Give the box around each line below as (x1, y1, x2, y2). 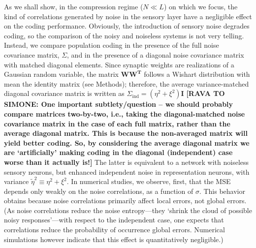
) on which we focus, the (163, 1, 238, 11)
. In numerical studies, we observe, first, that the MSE (66, 176, 231, 186)
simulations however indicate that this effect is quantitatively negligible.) (4, 234, 224, 244)
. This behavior (199, 186, 245, 196)
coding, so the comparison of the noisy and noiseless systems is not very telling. (4, 30, 244, 40)
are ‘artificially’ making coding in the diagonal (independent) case (4, 147, 233, 157)
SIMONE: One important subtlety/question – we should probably (4, 99, 233, 109)
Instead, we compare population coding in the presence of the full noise (4, 40, 219, 50)
